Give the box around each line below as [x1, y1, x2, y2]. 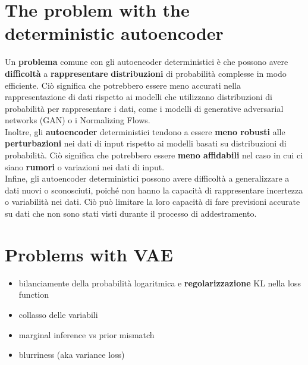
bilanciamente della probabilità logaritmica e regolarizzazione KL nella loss [18, 276, 301, 289]
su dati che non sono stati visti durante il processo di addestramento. [5, 207, 257, 220]
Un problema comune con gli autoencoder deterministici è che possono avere [5, 55, 288, 68]
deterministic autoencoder [5, 21, 224, 45]
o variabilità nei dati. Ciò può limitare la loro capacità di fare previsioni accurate [5, 195, 300, 208]
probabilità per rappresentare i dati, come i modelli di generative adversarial [5, 102, 284, 114]
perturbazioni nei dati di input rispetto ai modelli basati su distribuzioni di [5, 137, 287, 149]
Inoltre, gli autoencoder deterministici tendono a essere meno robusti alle [5, 125, 285, 138]
